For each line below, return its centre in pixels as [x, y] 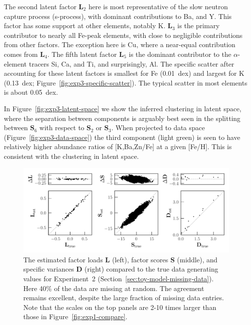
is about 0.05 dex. [31, 92]
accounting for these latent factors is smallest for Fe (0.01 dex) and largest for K [124, 73]
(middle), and [197, 259]
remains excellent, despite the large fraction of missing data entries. [124, 298]
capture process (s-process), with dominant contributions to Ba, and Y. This [118, 16]
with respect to [62, 128]
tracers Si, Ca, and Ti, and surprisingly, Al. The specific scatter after [132, 63]
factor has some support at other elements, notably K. [85, 26]
